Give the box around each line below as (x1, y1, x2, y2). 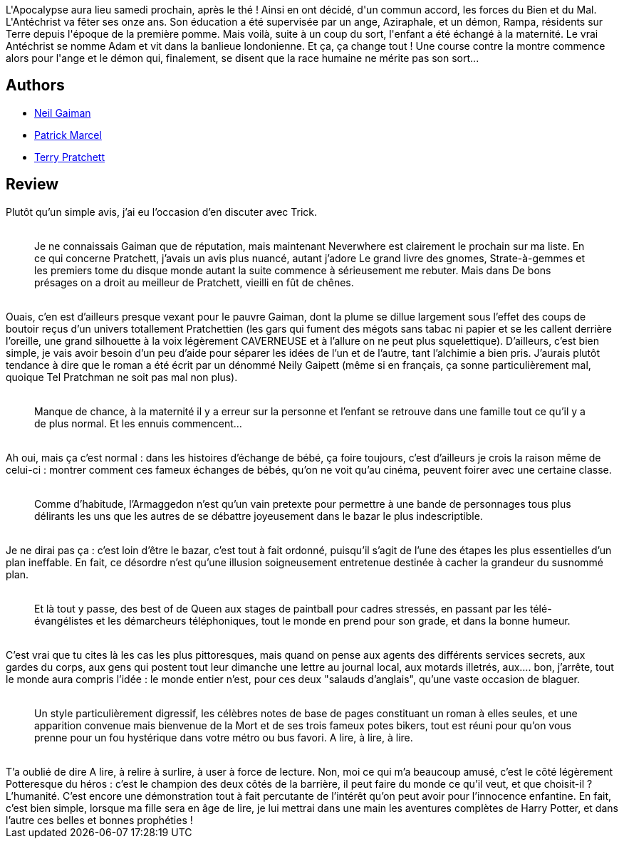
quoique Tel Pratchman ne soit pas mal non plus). (6, 370, 238, 383)
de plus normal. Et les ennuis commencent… (34, 417, 242, 429)
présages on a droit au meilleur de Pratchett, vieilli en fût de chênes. (34, 276, 354, 288)
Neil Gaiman (34, 106, 91, 119)
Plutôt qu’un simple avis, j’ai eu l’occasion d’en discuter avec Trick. (6, 205, 318, 218)
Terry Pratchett (34, 150, 105, 163)
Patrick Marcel (34, 128, 102, 141)
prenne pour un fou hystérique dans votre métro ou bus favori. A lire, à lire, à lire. (34, 731, 413, 744)
